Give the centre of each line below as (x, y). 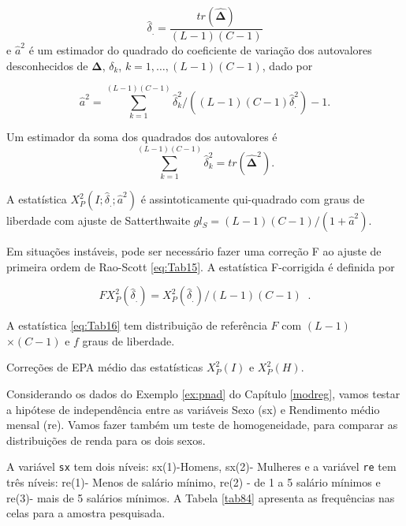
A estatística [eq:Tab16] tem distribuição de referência (137, 325)
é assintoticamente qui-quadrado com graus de (253, 199)
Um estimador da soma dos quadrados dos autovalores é (142, 137)
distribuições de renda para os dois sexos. (106, 440)
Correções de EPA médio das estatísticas (105, 367)
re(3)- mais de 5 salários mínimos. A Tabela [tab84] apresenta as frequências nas (201, 497)
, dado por (287, 65)
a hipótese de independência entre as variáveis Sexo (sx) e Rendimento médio (193, 409)
